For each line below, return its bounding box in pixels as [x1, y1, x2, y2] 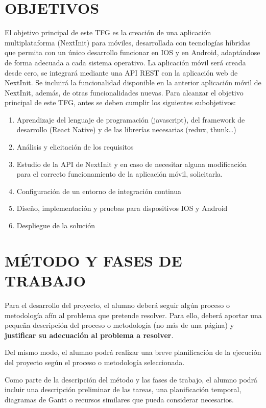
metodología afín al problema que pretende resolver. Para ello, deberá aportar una [5, 309, 262, 320]
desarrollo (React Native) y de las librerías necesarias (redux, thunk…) [16, 124, 236, 135]
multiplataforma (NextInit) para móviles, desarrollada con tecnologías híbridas [5, 37, 251, 47]
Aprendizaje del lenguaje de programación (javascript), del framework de [16, 114, 245, 125]
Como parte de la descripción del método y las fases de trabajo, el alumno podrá [5, 374, 258, 385]
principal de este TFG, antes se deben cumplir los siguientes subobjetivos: [5, 97, 236, 108]
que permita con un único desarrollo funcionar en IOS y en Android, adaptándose [5, 47, 260, 58]
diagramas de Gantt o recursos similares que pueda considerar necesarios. [5, 394, 234, 404]
